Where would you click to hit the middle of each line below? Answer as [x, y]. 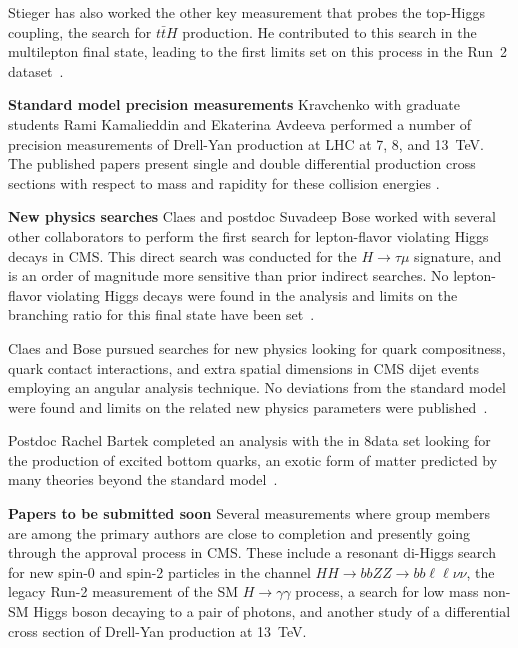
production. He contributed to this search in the [329, 31]
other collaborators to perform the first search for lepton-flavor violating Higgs [248, 235]
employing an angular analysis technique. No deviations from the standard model [257, 387]
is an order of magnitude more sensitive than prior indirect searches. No [228, 275]
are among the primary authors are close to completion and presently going [239, 532]
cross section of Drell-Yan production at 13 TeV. [157, 630]
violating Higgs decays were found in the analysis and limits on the [252, 294]
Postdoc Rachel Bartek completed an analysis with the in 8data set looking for [249, 440]
